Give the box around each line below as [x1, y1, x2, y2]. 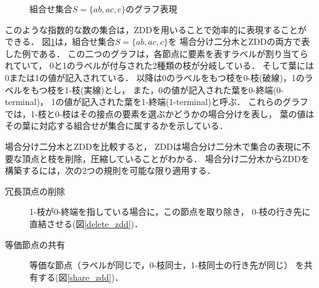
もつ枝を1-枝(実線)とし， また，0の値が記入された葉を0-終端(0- [30, 83, 284, 96]
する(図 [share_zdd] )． [37, 270, 123, 283]
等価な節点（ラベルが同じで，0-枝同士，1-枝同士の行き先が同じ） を [29, 259, 304, 271]
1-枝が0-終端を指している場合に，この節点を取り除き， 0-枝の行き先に [29, 205, 311, 218]
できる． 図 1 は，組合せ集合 [5, 35, 115, 48]
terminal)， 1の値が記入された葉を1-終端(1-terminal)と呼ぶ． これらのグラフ [5, 95, 309, 108]
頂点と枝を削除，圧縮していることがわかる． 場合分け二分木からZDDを [21, 152, 310, 165]
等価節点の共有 [5, 238, 65, 251]
